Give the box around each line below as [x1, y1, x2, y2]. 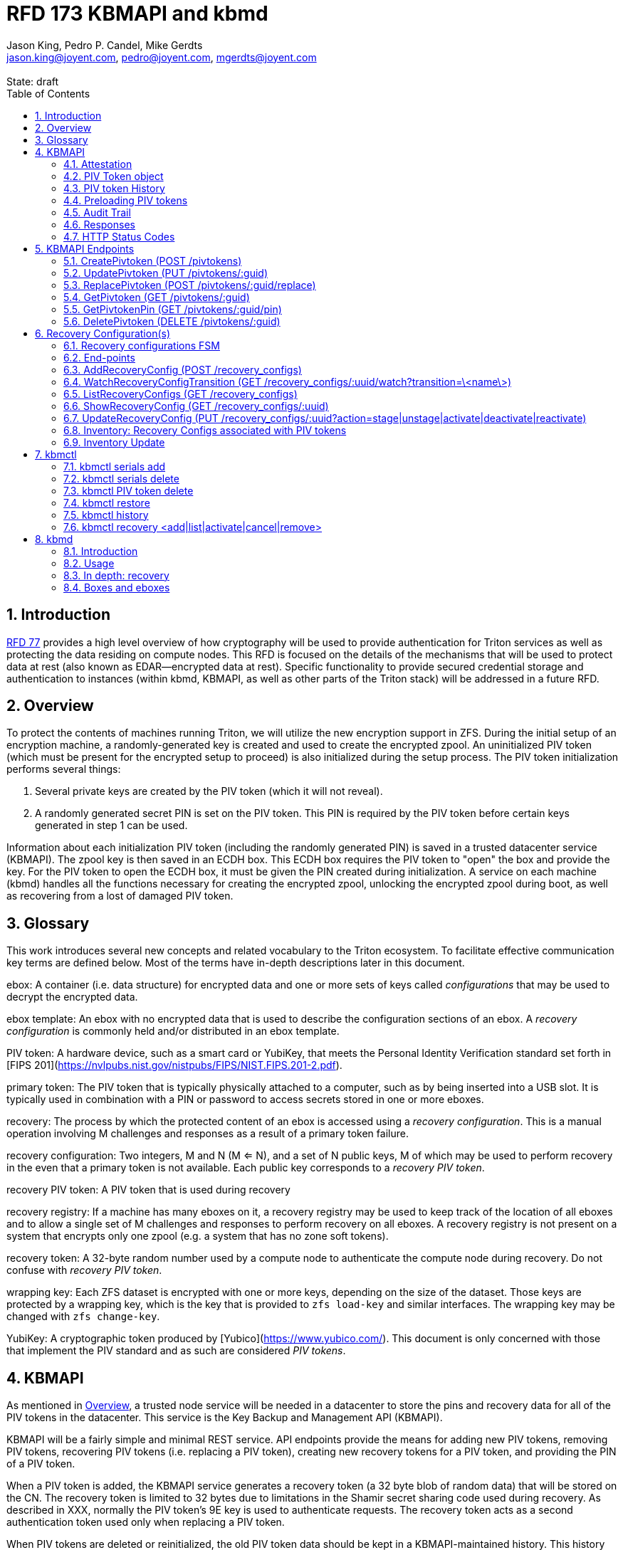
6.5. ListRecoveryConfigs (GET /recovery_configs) [63, 387, 298, 400]
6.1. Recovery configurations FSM [63, 339, 220, 352]
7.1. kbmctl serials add [63, 460, 166, 473]
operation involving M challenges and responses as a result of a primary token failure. [6, 1127, 409, 1140]
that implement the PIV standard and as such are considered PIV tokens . [6, 1344, 346, 1357]
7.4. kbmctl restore [63, 496, 150, 509]
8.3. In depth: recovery [63, 569, 169, 581]
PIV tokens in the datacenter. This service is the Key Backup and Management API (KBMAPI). [6, 1411, 443, 1424]
